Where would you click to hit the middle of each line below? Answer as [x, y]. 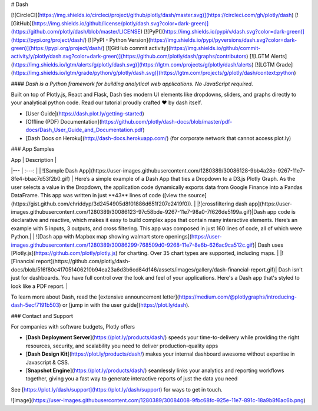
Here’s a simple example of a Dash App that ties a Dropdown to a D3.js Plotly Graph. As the [185, 179]
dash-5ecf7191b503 [35, 305]
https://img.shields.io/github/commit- [215, 48]
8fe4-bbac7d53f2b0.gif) [41, 179]
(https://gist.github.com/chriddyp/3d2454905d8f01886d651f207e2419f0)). [102, 204]
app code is [281, 211]
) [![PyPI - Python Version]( [117, 40]
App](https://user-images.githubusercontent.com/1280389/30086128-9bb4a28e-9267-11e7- [192, 171]
